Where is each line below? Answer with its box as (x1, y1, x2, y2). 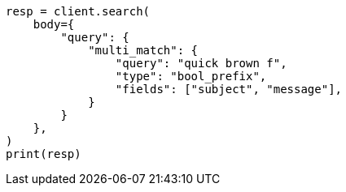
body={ (33, 18, 75, 31)
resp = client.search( (6, 5, 151, 18)
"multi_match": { (88, 44, 199, 57)
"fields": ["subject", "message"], (115, 83, 343, 96)
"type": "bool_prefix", (115, 70, 267, 83)
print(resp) (6, 147, 81, 160)
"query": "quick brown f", (115, 57, 287, 70)
